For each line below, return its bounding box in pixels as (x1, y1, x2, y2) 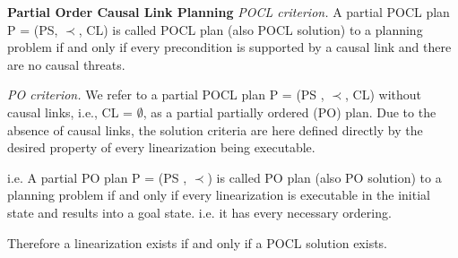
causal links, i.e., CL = (7, 102, 133, 121)
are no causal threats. (7, 55, 125, 73)
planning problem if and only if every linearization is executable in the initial (7, 185, 430, 204)
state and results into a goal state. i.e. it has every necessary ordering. (7, 202, 392, 221)
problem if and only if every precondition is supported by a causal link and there (7, 38, 452, 56)
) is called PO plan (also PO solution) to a (207, 168, 442, 186)
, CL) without (345, 85, 422, 104)
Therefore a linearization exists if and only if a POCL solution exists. (7, 233, 388, 252)
